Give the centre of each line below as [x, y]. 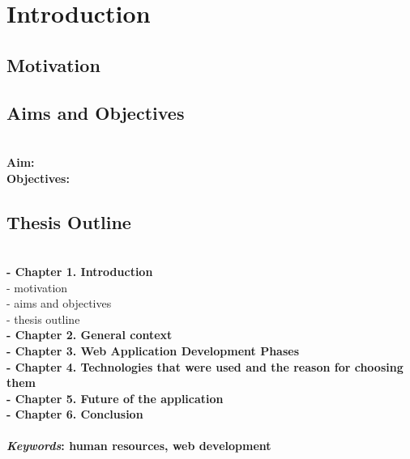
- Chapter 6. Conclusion [75, 414]
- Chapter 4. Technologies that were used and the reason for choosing [205, 366]
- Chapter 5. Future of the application [115, 398]
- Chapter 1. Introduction [80, 271]
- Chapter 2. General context [90, 335]
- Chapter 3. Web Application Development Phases [153, 350]
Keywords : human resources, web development [139, 446]
